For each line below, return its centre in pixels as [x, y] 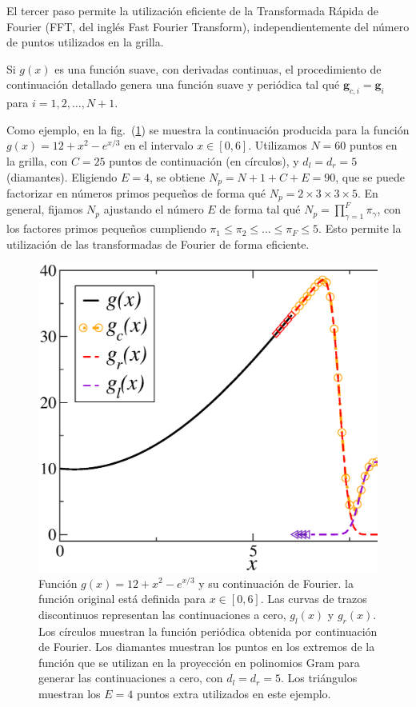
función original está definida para [122, 599]
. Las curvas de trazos [314, 599]
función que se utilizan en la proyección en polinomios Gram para [199, 662]
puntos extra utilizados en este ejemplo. [234, 693]
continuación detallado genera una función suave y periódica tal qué [173, 84]
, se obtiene [178, 176]
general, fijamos [45, 209]
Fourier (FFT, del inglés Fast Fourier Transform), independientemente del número [208, 26]
